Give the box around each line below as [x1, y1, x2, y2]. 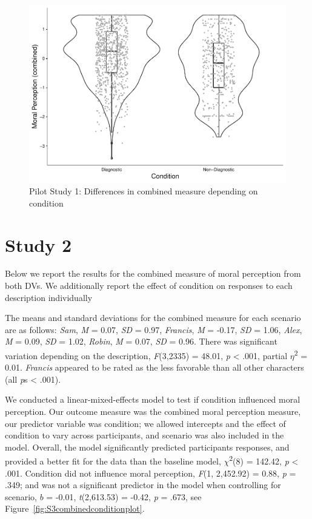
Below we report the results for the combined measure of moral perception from [5, 267, 301, 280]
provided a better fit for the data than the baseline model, [5, 455, 221, 468]
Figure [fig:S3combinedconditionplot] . [5, 502, 145, 515]
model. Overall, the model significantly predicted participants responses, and [5, 440, 290, 453]
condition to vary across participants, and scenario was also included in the [5, 429, 284, 441]
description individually [5, 291, 93, 303]
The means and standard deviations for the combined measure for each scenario [5, 311, 301, 324]
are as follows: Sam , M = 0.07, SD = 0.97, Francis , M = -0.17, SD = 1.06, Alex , [5, 323, 302, 336]
